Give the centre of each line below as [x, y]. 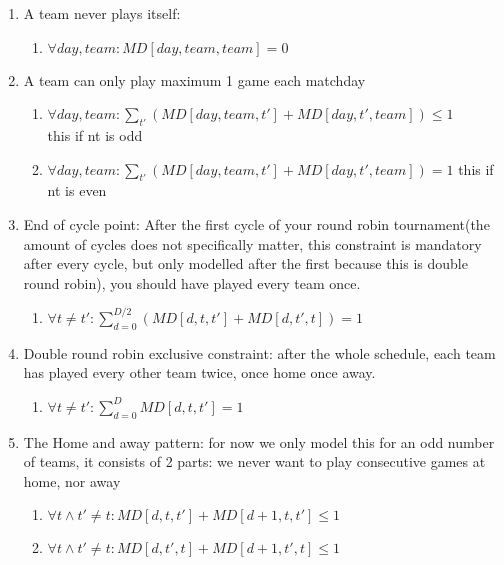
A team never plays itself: [102, 13]
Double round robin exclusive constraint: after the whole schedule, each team [259, 352]
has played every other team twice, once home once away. [199, 372]
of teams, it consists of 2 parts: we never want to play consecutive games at [254, 461]
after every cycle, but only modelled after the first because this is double [245, 263]
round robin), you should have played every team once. [192, 282]
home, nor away [72, 480]
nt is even [77, 190]
